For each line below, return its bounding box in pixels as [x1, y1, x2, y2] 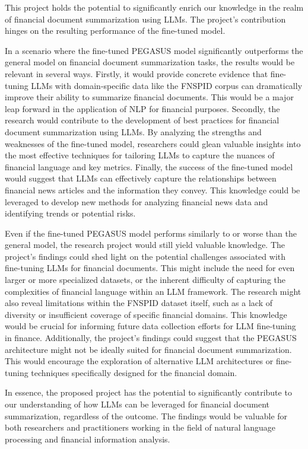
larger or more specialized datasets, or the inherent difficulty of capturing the [5, 273, 286, 286]
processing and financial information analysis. [5, 432, 170, 445]
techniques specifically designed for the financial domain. [31, 366, 237, 378]
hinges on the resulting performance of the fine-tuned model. [5, 24, 226, 37]
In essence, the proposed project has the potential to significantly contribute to [5, 386, 292, 399]
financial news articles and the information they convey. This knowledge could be [5, 183, 300, 196]
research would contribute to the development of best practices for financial [5, 114, 280, 126]
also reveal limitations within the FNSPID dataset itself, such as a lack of [5, 297, 273, 309]
